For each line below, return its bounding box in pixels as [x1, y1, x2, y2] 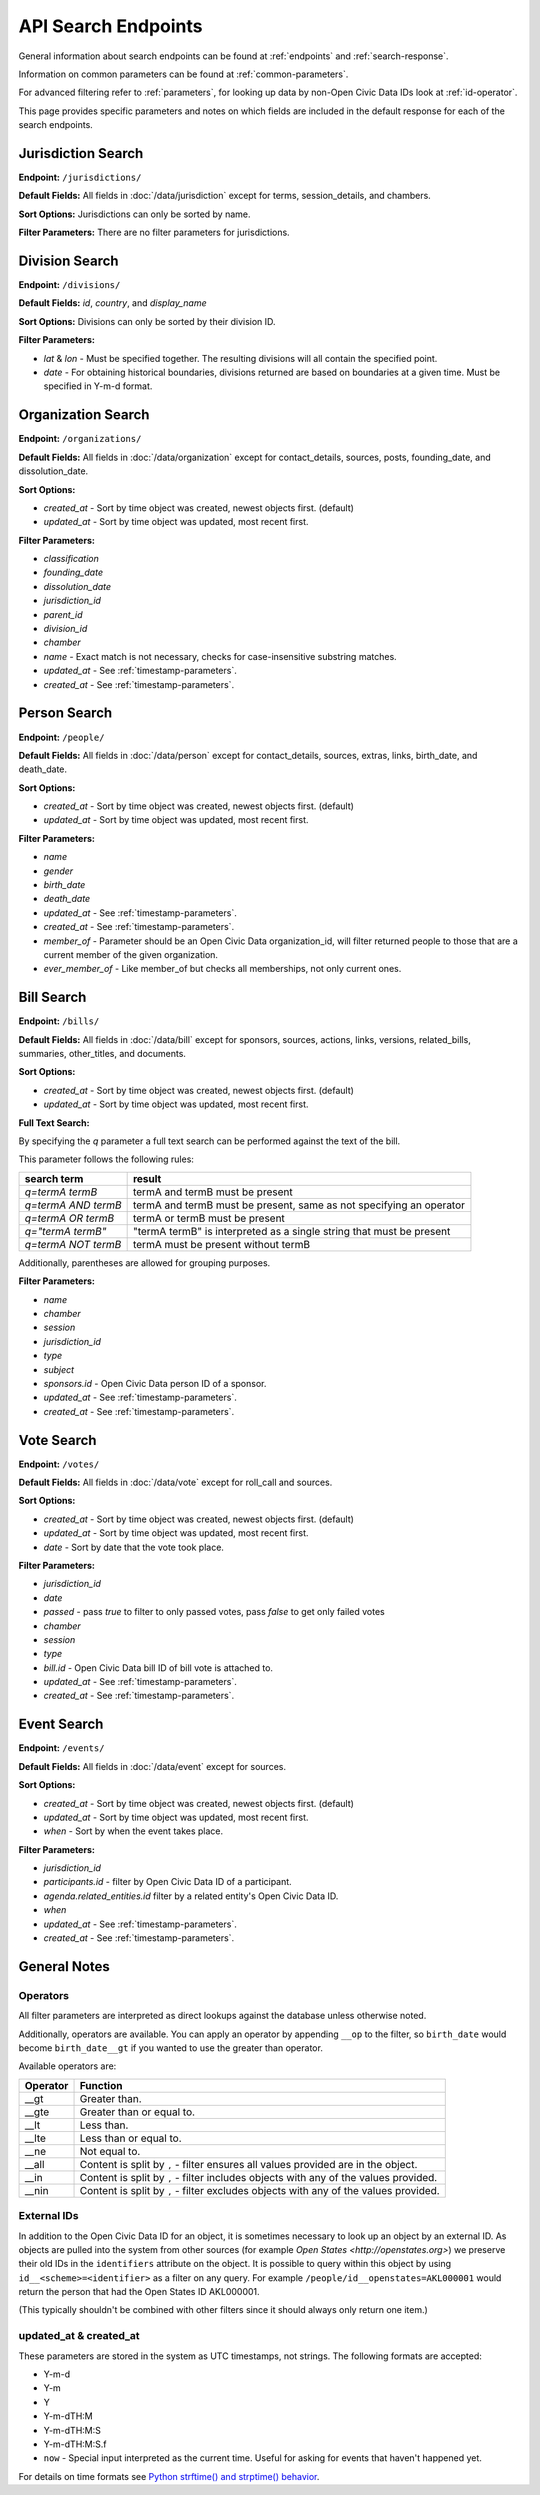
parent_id [43, 608, 83, 620]
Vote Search [18, 1431, 97, 1449]
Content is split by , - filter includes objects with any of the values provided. [79, 2170, 438, 2184]
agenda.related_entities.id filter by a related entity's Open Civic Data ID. [43, 1890, 339, 1902]
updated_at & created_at [18, 2329, 140, 2343]
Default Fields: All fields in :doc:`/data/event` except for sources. [18, 1760, 287, 1772]
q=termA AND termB [24, 1198, 122, 1212]
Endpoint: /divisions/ [18, 279, 121, 291]
